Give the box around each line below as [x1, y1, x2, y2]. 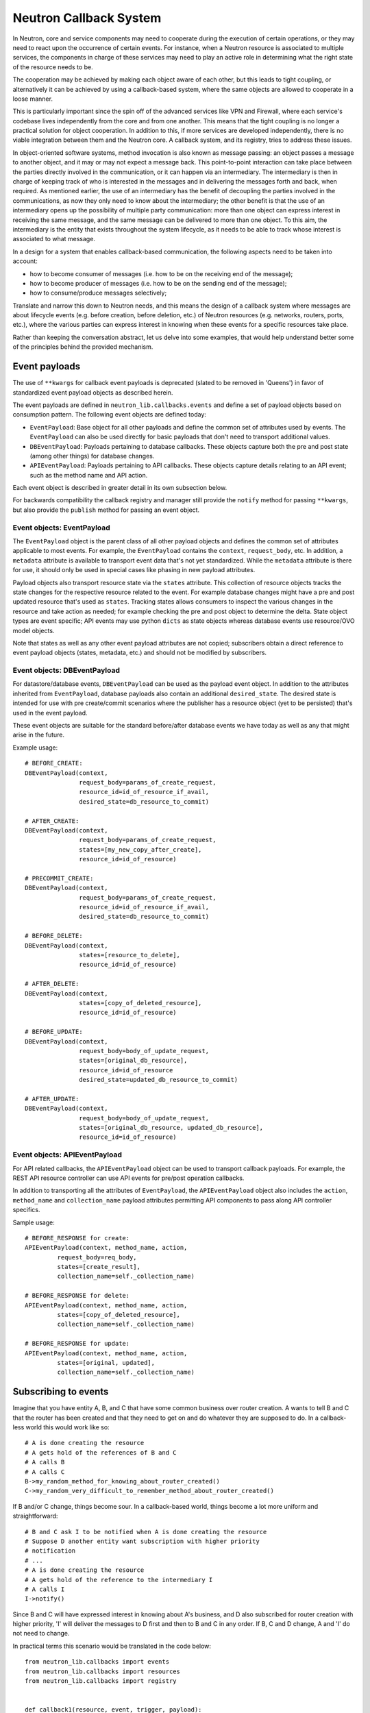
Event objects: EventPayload [12, 523, 111, 532]
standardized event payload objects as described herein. [12, 388, 173, 397]
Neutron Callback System [12, 10, 162, 25]
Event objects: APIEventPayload [12, 1150, 123, 1159]
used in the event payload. [12, 708, 88, 717]
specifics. [12, 1206, 40, 1214]
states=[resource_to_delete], [79, 951, 181, 959]
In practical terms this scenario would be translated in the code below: [12, 1642, 212, 1650]
